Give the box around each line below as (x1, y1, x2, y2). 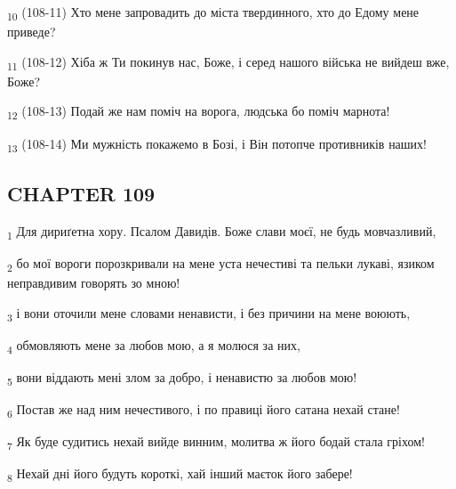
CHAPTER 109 (7, 180, 156, 208)
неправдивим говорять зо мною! (7, 273, 180, 292)
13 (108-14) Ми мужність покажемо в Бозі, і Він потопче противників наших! (7, 134, 427, 155)
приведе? (7, 22, 56, 41)
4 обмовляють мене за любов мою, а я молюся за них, (7, 335, 300, 356)
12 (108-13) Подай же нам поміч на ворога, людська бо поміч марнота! (7, 102, 390, 123)
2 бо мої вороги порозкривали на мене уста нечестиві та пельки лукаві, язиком (7, 254, 435, 274)
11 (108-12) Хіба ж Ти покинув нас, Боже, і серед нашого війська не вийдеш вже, (7, 52, 450, 73)
